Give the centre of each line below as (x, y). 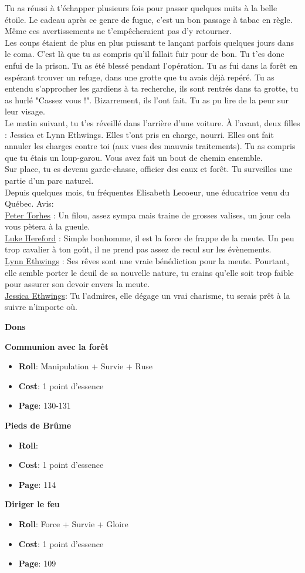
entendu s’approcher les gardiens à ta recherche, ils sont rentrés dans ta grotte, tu (152, 88)
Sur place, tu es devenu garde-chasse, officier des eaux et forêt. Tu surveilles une (149, 169)
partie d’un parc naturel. (49, 180)
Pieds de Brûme (38, 425)
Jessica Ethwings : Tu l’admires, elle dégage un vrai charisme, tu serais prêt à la (148, 295)
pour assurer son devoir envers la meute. (77, 284)
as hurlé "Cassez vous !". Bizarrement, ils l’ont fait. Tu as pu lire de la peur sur (147, 100)
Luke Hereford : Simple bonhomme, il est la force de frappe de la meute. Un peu (150, 237)
